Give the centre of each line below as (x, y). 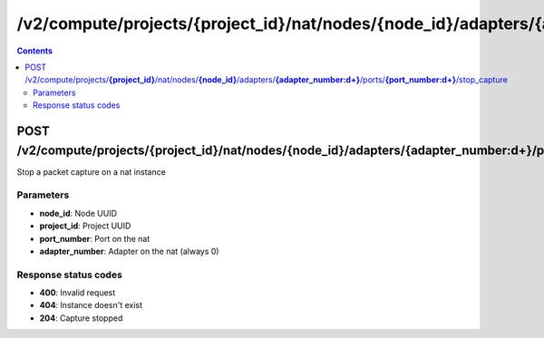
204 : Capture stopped (81, 318)
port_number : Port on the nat (95, 238)
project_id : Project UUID (85, 226)
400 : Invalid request (78, 293)
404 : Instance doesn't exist (91, 305)
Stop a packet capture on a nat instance (92, 171)
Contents (35, 51)
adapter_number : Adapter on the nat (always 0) (129, 251)
